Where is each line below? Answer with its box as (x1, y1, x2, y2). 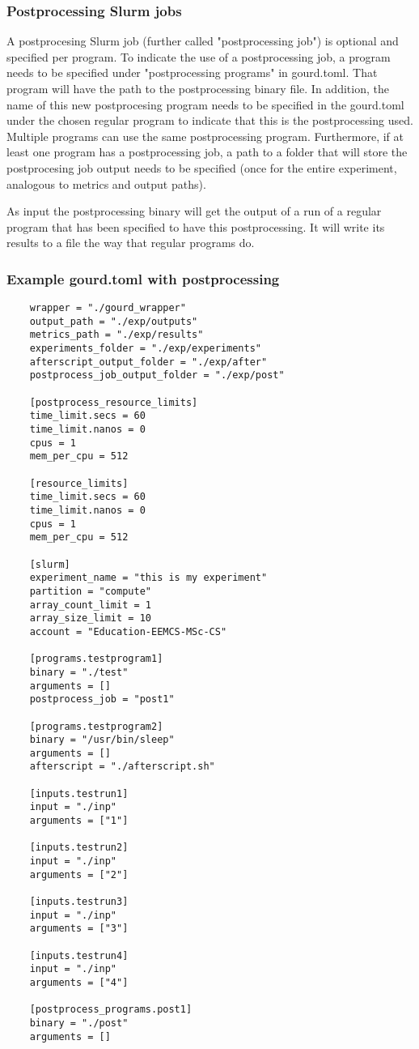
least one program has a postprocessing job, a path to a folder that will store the (6, 143, 408, 160)
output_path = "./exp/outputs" (29, 315, 198, 327)
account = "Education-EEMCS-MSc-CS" (29, 625, 227, 638)
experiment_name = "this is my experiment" (29, 572, 268, 584)
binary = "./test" (29, 666, 129, 678)
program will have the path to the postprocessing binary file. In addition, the (6, 80, 389, 96)
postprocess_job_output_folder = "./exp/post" (29, 369, 285, 382)
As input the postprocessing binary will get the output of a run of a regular (6, 203, 382, 220)
